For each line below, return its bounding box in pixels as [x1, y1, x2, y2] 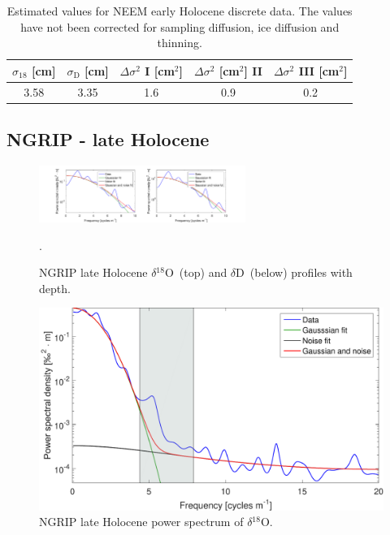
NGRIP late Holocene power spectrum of [39, 513, 244, 530]
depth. [39, 279, 71, 296]
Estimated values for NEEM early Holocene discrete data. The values [6, 2, 353, 19]
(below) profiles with [249, 264, 353, 281]
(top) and [179, 264, 227, 281]
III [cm [298, 62, 340, 79]
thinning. [157, 34, 202, 51]
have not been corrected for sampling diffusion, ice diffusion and [20, 18, 340, 35]
